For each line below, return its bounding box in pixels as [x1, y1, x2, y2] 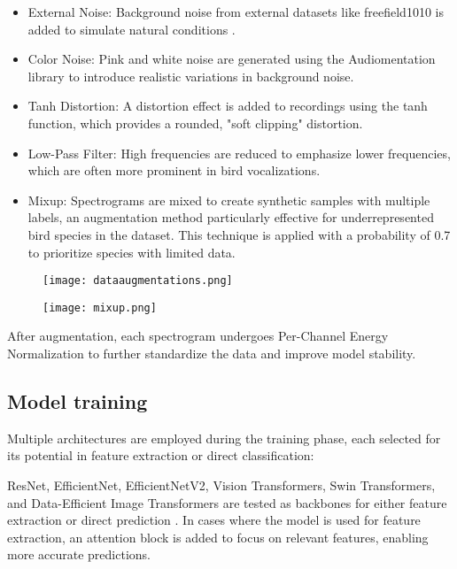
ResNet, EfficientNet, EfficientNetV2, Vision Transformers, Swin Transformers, [7, 476, 436, 495]
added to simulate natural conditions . [27, 19, 236, 38]
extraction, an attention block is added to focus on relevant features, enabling [7, 527, 429, 546]
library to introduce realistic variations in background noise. [27, 66, 354, 85]
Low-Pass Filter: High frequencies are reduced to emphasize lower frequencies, [27, 143, 451, 162]
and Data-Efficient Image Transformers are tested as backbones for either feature [7, 493, 447, 511]
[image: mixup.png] [43, 301, 157, 314]
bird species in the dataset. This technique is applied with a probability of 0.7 [27, 225, 451, 243]
